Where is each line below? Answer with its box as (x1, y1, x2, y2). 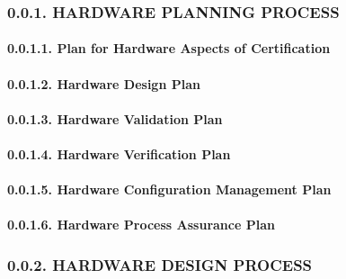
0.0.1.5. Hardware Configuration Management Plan (7, 180, 332, 199)
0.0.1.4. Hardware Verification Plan (7, 145, 231, 163)
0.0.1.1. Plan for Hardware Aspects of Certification (7, 39, 331, 58)
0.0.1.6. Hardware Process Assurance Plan (7, 215, 275, 234)
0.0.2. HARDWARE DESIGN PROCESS (7, 253, 313, 275)
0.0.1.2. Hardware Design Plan (7, 74, 200, 93)
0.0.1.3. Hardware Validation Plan (7, 109, 223, 128)
